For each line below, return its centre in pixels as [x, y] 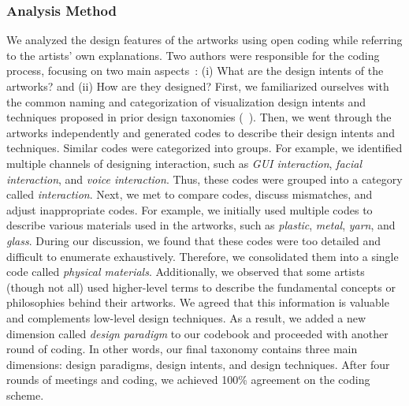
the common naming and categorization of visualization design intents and [186, 101]
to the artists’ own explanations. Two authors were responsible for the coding [193, 55]
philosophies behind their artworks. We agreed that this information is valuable [198, 302]
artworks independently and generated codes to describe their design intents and [201, 132]
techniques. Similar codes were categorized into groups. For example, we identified [204, 148]
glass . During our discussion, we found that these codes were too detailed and [194, 240]
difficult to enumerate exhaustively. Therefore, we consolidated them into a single [203, 256]
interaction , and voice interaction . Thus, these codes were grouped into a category [204, 179]
